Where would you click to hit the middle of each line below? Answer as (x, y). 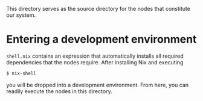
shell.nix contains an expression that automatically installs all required (95, 56)
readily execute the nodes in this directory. (60, 91)
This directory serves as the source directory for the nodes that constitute (98, 9)
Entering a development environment (101, 39)
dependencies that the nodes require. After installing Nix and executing (95, 62)
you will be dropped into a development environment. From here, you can (98, 85)
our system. (21, 15)
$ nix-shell (21, 73)
